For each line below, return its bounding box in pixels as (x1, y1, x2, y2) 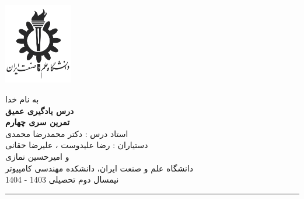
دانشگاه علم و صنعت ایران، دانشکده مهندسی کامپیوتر (5, 162, 193, 174)
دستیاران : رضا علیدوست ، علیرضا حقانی (5, 139, 148, 151)
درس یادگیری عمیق (5, 104, 74, 116)
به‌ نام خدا (5, 93, 39, 105)
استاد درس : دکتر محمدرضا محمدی (5, 127, 128, 139)
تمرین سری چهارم (5, 116, 70, 128)
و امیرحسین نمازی (5, 150, 69, 162)
